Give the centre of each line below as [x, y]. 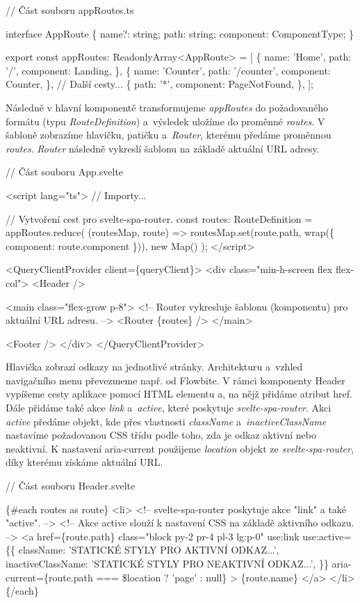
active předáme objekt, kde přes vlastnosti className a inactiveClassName [166, 421]
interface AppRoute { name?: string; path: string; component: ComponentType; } [180, 33]
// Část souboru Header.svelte [71, 486]
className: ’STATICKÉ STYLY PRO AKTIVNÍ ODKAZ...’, [149, 550]
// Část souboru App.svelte [65, 172]
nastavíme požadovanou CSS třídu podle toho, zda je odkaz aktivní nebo [161, 435]
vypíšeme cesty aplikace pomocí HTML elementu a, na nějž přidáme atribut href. [179, 394]
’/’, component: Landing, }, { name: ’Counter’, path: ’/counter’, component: [168, 70]
